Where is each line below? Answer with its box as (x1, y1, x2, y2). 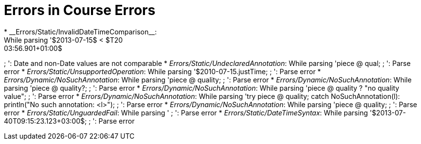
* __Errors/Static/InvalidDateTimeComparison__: (4, 27, 157, 36)
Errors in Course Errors (4, 2, 156, 18)
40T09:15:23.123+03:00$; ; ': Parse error (4, 116, 135, 125)
